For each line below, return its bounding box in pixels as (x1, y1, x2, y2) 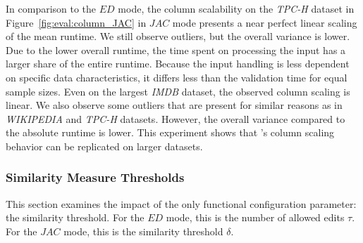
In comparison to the (6, 1, 97, 15)
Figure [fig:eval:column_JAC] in (6, 15, 147, 29)
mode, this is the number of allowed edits (166, 210, 345, 225)
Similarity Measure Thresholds (6, 169, 185, 186)
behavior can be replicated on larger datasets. (6, 138, 203, 153)
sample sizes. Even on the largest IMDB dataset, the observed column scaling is (6, 84, 350, 98)
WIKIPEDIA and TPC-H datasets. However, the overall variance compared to (6, 111, 345, 126)
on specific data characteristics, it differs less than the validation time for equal (6, 70, 347, 84)
